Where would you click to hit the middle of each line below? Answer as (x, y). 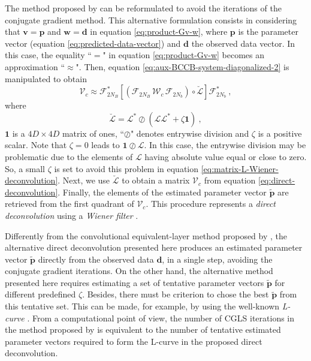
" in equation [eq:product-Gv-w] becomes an (184, 55)
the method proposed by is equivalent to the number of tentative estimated (143, 330)
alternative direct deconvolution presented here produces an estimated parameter (154, 247)
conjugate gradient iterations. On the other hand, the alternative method (139, 271)
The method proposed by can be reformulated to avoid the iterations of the (143, 8)
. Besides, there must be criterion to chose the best (176, 294)
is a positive (280, 133)
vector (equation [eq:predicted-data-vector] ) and (93, 43)
